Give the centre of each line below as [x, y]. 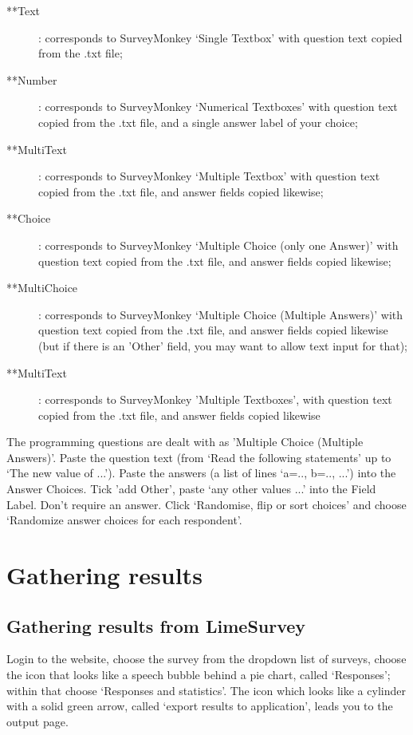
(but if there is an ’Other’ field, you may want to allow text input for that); [223, 345]
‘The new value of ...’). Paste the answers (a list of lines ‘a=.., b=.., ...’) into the [201, 473]
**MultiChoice [42, 288]
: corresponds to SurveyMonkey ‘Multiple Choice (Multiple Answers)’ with [221, 314]
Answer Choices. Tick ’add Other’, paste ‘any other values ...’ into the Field [191, 489]
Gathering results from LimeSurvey [156, 625]
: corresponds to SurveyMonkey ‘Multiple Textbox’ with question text [209, 176]
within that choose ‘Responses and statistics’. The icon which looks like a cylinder [206, 690]
